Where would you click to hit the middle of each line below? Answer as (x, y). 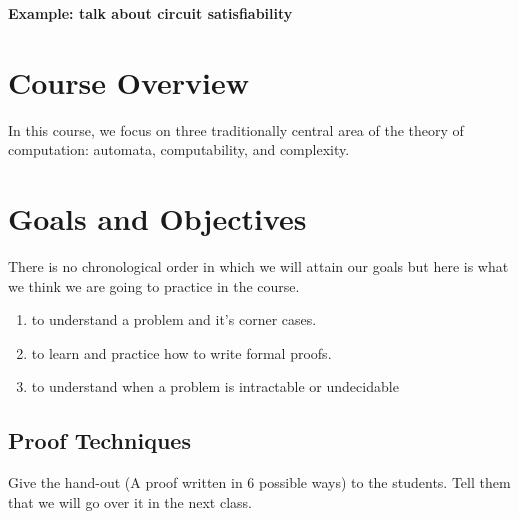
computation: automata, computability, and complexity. (179, 149)
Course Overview (128, 81)
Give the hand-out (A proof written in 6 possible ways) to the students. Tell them (259, 482)
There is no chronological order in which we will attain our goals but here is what (258, 266)
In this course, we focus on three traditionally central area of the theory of (236, 129)
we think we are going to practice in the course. (154, 285)
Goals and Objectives (157, 218)
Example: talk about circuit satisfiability (150, 13)
